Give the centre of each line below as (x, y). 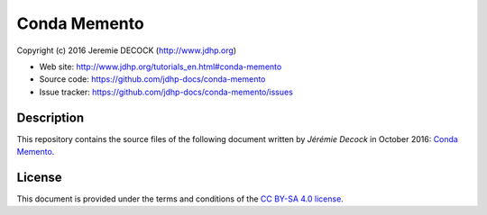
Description (51, 117)
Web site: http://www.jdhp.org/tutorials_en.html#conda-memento (161, 67)
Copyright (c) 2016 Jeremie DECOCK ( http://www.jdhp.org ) (127, 50)
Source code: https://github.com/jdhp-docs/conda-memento (152, 79)
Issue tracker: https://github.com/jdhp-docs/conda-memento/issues (166, 92)
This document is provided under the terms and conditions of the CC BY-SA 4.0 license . (180, 199)
